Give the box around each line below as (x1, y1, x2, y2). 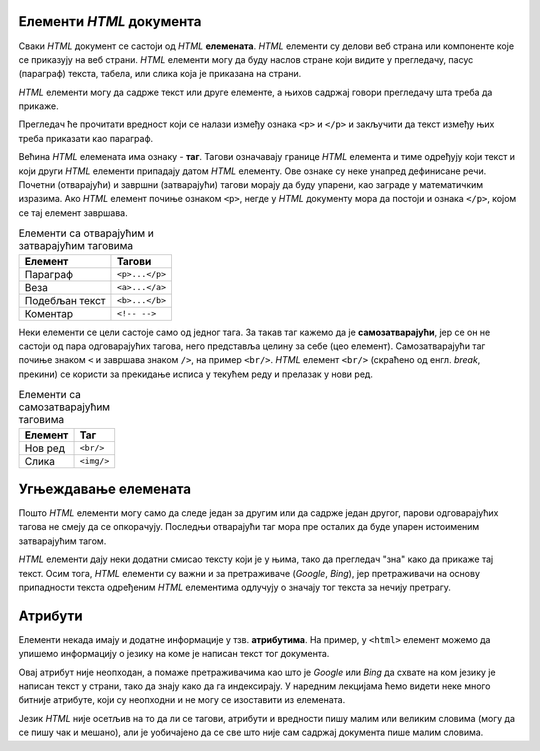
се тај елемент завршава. (18, 206, 129, 219)
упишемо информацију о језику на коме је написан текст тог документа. (18, 648, 330, 660)
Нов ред (24, 441, 65, 455)
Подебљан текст (24, 293, 106, 307)
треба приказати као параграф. (18, 132, 154, 144)
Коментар (24, 306, 74, 320)
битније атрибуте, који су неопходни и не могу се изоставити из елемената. (18, 694, 346, 706)
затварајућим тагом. (18, 535, 107, 547)
